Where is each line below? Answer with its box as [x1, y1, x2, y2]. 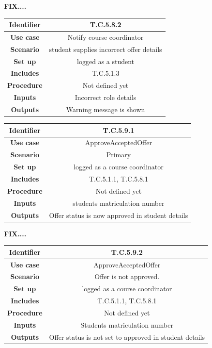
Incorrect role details [75, 92, 136, 102]
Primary [106, 149, 131, 160]
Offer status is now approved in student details [49, 210, 188, 220]
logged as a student [77, 56, 135, 66]
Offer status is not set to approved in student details [49, 331, 205, 342]
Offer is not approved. [94, 271, 160, 282]
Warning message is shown [66, 104, 145, 114]
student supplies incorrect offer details [49, 44, 162, 54]
